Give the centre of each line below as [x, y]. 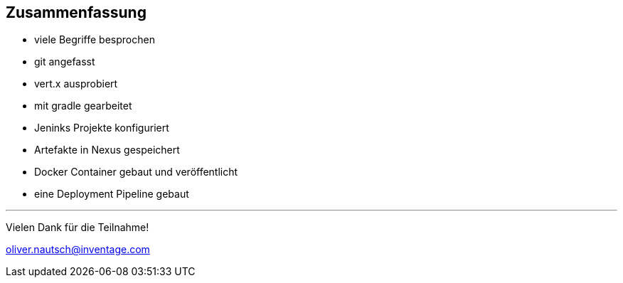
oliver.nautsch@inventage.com [78, 250]
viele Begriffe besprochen [95, 40]
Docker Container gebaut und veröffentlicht [136, 172]
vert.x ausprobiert [76, 84]
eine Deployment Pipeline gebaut [112, 194]
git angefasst [65, 62]
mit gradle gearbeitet [83, 106]
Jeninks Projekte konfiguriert [102, 128]
